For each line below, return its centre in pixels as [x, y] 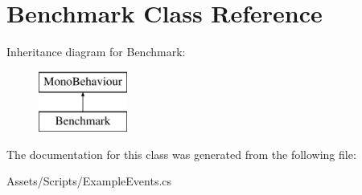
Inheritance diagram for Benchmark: [96, 52]
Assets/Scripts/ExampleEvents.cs [89, 181]
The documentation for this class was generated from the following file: [181, 154]
